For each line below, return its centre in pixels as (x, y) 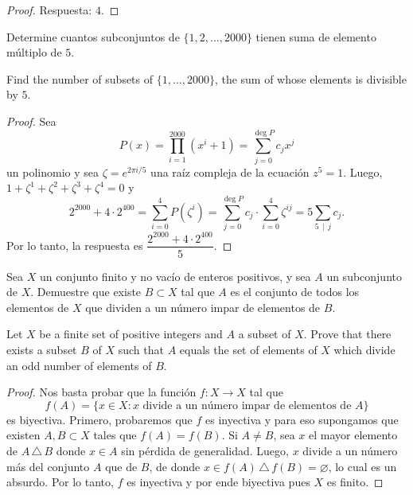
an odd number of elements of (79, 365)
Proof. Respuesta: (49, 10)
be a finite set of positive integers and (131, 334)
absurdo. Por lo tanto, (60, 482)
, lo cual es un (362, 466)
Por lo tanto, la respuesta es (75, 245)
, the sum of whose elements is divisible (310, 78)
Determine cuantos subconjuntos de (93, 36)
